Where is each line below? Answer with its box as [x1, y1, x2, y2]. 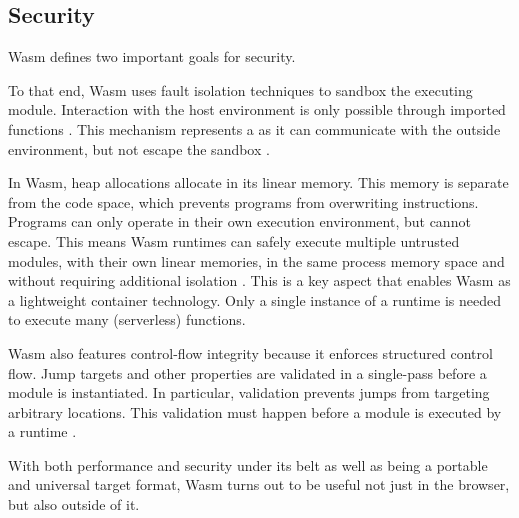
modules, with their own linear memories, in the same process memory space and [8, 250, 505, 271]
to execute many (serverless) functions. [8, 309, 246, 330]
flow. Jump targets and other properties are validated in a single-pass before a [8, 362, 487, 383]
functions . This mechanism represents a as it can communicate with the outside [8, 118, 501, 139]
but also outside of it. [8, 494, 140, 515]
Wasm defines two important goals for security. [8, 46, 296, 67]
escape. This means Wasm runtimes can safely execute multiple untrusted [8, 230, 460, 251]
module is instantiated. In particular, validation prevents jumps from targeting [8, 382, 490, 403]
